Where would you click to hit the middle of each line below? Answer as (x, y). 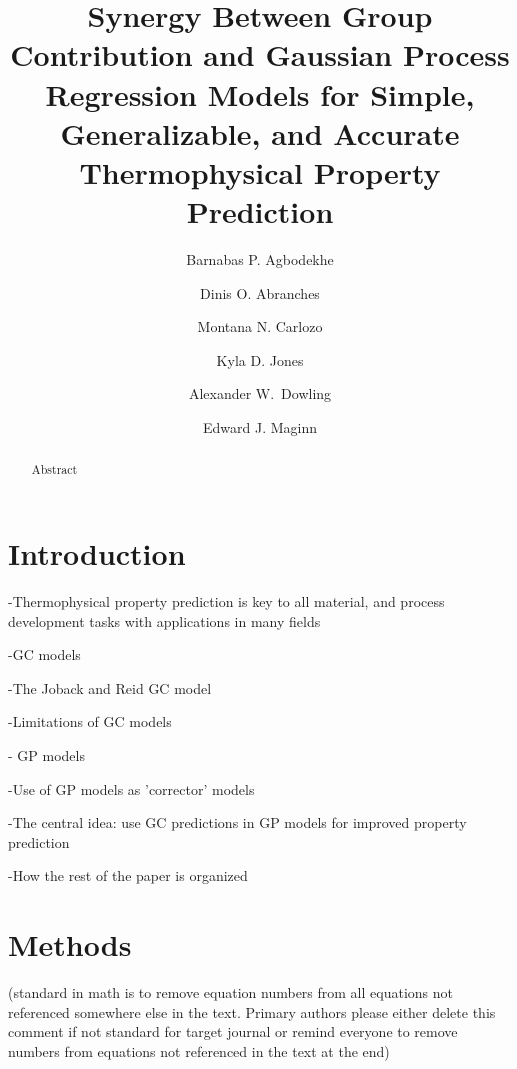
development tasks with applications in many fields (164, 620)
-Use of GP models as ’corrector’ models (131, 788)
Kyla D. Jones (260, 359)
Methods (70, 944)
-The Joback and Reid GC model (110, 687)
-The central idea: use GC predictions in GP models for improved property (237, 822)
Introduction (97, 553)
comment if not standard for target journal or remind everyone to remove (233, 1031)
